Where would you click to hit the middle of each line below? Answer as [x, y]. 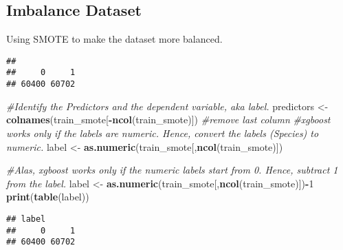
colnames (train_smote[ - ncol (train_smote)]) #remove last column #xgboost [168, 119]
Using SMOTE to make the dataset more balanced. [114, 39]
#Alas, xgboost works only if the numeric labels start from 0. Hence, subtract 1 [172, 170]
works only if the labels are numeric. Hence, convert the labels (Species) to [163, 133]
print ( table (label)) [48, 197]
